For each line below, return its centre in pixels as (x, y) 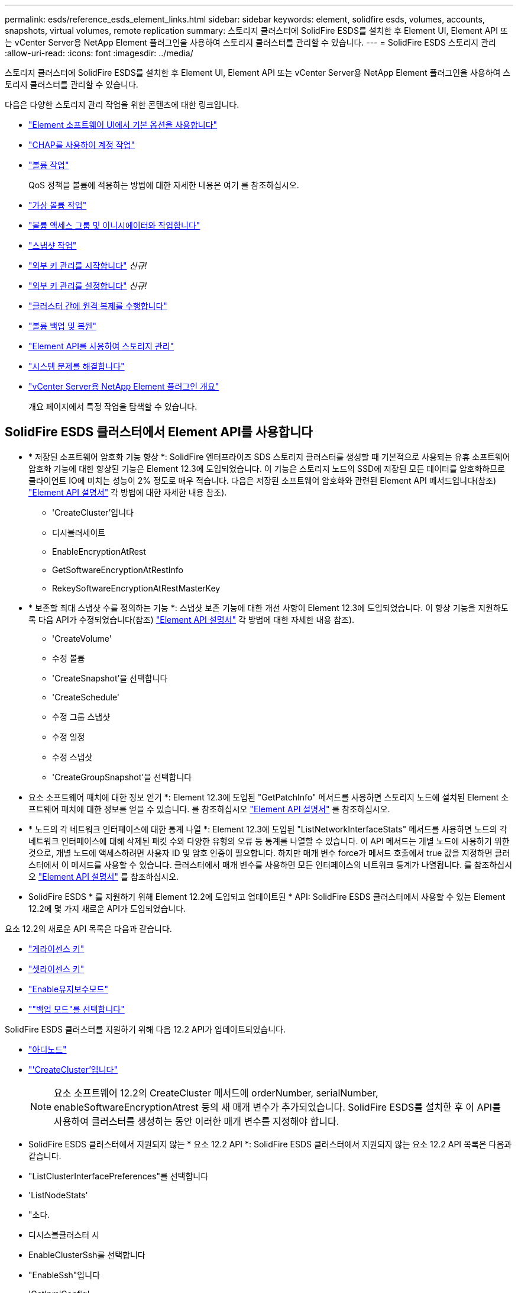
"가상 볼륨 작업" (58, 205)
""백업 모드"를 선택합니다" (77, 1009)
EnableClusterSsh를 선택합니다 (87, 1255)
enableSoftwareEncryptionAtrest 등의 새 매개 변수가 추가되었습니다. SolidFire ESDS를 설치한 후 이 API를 (277, 1107)
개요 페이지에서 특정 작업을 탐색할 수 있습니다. (113, 406)
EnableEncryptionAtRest (99, 551)
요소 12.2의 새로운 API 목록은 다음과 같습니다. (88, 928)
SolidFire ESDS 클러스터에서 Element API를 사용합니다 (159, 432)
